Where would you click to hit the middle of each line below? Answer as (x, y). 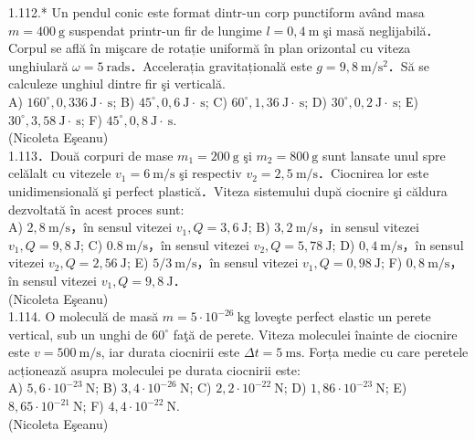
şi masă (344, 30)
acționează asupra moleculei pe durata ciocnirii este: (154, 369)
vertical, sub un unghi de (78, 334)
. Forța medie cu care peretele (385, 352)
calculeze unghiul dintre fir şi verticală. (117, 84)
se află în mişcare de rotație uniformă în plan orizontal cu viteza (231, 48)
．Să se (409, 65)
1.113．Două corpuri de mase (91, 155)
